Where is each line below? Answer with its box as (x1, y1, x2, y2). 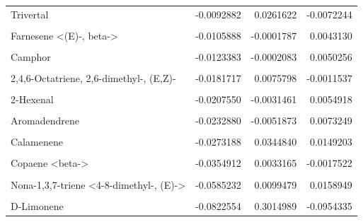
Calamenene (11, 134, 63, 149)
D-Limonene (11, 198, 64, 213)
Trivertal (11, 6, 49, 21)
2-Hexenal (11, 92, 54, 107)
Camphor (11, 49, 51, 64)
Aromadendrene (11, 113, 79, 128)
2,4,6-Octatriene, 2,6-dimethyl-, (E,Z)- (11, 71, 176, 86)
